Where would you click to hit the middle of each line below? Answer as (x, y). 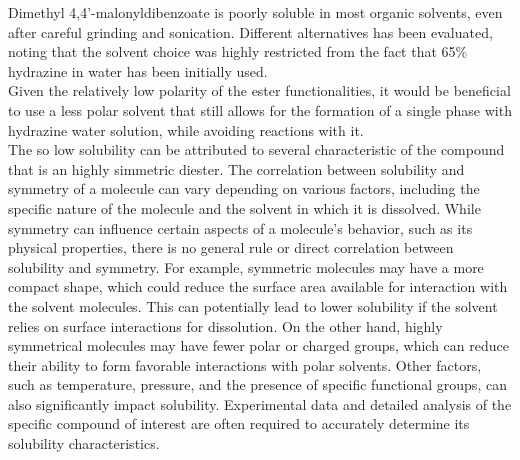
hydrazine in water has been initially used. (138, 70)
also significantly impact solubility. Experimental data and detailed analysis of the (260, 403)
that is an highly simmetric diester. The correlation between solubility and (236, 168)
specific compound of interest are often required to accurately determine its (239, 423)
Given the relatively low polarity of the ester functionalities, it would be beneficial (259, 90)
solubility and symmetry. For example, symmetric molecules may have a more (246, 266)
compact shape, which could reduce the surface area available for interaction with (258, 286)
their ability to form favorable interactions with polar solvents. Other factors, (245, 364)
